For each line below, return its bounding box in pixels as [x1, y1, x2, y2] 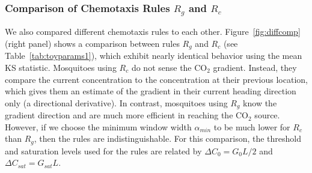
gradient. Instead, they [213, 61, 297, 73]
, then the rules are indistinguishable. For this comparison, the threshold [34, 132, 302, 145]
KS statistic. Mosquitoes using [5, 61, 117, 73]
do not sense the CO [131, 61, 207, 73]
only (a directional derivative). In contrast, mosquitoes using [5, 96, 228, 109]
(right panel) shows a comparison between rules [5, 37, 180, 49]
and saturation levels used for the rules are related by [5, 144, 202, 157]
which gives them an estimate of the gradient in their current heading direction [5, 85, 296, 97]
